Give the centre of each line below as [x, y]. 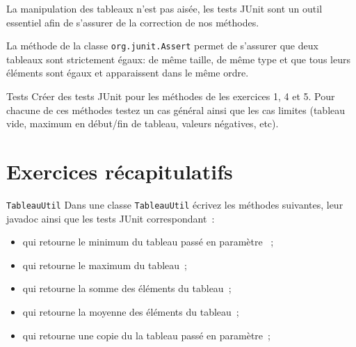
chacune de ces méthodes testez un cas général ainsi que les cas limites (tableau [176, 110]
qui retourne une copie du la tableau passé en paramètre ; [146, 335]
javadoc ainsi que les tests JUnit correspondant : [111, 218]
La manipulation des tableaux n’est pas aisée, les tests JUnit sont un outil [164, 8]
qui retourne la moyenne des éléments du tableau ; [131, 311]
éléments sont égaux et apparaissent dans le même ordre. [128, 73]
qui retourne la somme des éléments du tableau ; [127, 288]
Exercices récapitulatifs [120, 171]
